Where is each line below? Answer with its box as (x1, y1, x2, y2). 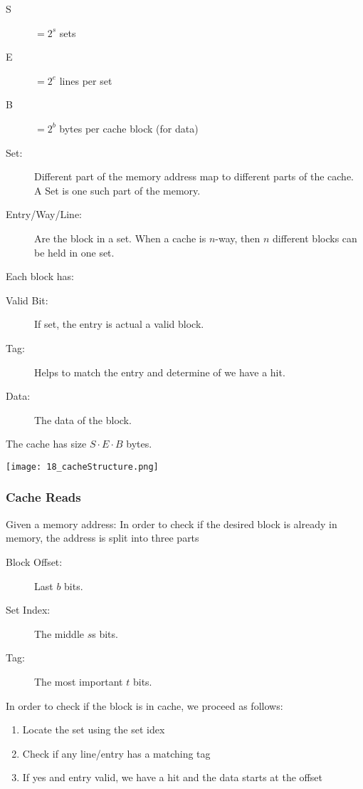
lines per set (59, 73, 112, 88)
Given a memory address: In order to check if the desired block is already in (6, 516, 337, 531)
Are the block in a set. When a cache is (34, 230, 206, 245)
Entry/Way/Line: (6, 207, 83, 222)
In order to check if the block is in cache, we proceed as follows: (6, 698, 283, 713)
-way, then (215, 230, 261, 245)
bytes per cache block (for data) (59, 120, 199, 135)
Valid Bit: (6, 292, 48, 307)
